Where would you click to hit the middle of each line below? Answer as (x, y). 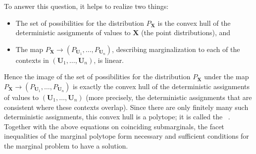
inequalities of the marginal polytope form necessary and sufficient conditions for (127, 136)
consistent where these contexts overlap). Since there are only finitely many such (126, 107)
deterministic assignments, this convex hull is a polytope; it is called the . (117, 117)
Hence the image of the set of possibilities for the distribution (97, 77)
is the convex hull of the (194, 23)
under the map (227, 77)
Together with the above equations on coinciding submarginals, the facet (114, 126)
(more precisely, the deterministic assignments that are (169, 97)
